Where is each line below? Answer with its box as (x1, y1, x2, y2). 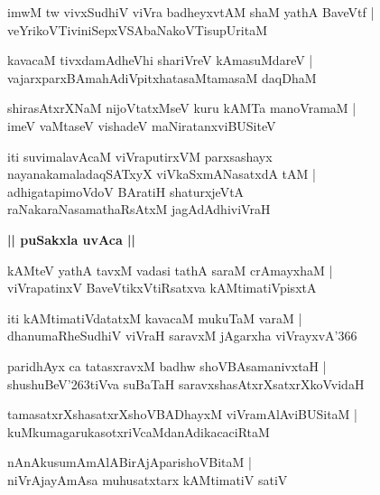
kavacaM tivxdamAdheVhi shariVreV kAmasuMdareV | (7, 51, 313, 70)
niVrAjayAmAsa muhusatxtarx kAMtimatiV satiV (7, 470, 288, 489)
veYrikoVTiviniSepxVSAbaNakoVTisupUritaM (7, 20, 267, 39)
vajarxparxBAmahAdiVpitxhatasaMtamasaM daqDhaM (7, 68, 317, 87)
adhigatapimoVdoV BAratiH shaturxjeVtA (7, 182, 245, 201)
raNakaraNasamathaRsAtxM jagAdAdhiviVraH (7, 200, 271, 219)
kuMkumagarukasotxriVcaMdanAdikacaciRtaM (7, 422, 270, 441)
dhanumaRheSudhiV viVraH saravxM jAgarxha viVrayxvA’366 (7, 326, 357, 345)
